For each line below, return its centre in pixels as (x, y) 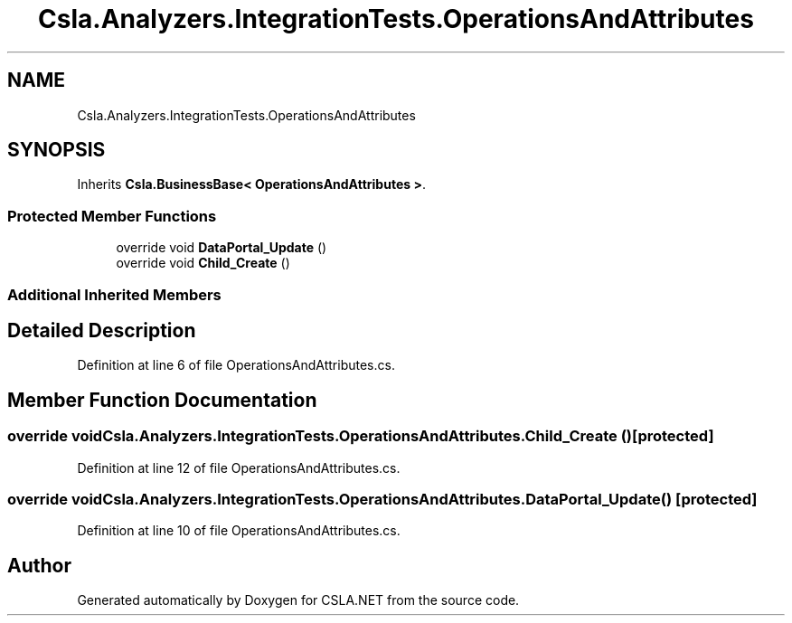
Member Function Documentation (162, 400)
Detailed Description (102, 330)
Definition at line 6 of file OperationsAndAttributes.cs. (236, 365)
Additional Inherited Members (114, 294)
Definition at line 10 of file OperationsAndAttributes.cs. (239, 531)
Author (39, 565)
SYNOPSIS (57, 150)
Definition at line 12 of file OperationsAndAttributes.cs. (239, 467)
